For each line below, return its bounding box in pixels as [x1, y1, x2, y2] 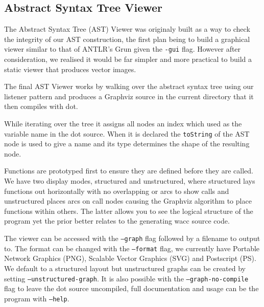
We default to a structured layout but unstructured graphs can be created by [4, 262, 246, 273]
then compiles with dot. [4, 101, 78, 112]
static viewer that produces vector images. [4, 63, 136, 74]
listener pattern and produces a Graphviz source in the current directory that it [4, 91, 254, 101]
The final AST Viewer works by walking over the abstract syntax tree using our [4, 81, 254, 92]
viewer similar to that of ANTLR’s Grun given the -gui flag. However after [4, 43, 241, 54]
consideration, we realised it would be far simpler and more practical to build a [4, 54, 252, 64]
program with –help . [4, 293, 69, 303]
